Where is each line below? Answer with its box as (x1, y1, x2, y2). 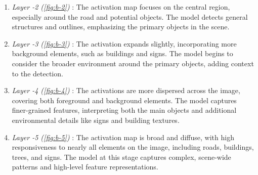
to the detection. (12, 68, 63, 78)
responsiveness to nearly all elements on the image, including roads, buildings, (12, 142, 254, 152)
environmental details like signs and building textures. (12, 114, 180, 125)
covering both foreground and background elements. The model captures (12, 95, 237, 105)
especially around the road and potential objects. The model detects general (12, 11, 248, 22)
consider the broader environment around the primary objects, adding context (12, 58, 254, 68)
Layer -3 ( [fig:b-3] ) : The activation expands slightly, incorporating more (12, 38, 237, 49)
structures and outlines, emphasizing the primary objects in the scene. (12, 21, 230, 32)
